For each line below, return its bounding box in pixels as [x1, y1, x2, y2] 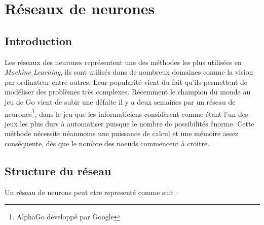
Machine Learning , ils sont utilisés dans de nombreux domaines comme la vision [5, 67, 253, 77]
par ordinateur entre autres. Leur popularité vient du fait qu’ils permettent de [5, 76, 248, 87]
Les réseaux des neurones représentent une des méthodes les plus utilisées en [5, 56, 242, 67]
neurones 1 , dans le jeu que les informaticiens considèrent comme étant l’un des [5, 107, 248, 119]
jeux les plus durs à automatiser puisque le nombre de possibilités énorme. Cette [5, 118, 254, 128]
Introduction [5, 33, 72, 48]
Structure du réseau [5, 163, 111, 178]
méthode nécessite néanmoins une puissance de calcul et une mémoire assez [5, 128, 239, 139]
